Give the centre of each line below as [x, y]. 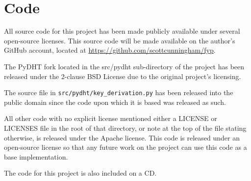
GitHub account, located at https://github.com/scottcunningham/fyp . [110, 50]
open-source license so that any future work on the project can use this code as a [125, 147]
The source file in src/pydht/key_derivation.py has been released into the [119, 92]
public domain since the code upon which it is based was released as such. [115, 102]
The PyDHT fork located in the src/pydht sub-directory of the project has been [124, 66]
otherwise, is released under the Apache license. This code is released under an [122, 137]
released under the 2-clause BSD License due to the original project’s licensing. [123, 76]
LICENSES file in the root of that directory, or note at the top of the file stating [125, 128]
